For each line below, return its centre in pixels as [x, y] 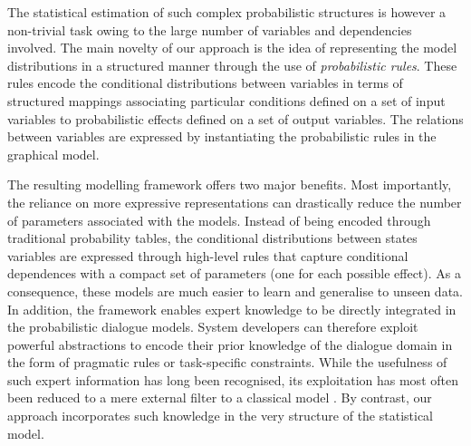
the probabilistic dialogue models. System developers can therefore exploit [213, 327]
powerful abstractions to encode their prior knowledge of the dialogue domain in [230, 344]
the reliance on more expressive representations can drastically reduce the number [235, 202]
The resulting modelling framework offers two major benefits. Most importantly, [230, 184]
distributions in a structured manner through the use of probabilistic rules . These [232, 65]
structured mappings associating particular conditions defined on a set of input [226, 100]
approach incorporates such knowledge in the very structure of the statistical [221, 416]
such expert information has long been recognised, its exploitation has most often [233, 379]
